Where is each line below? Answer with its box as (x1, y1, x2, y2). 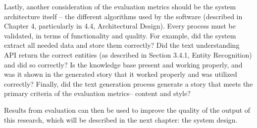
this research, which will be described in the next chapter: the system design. (4, 114, 238, 125)
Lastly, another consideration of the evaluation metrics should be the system (4, 1, 236, 11)
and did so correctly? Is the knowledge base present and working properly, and (4, 59, 243, 69)
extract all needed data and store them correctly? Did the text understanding (4, 40, 240, 50)
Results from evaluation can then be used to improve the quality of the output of (4, 104, 251, 115)
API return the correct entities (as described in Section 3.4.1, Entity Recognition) (4, 49, 252, 60)
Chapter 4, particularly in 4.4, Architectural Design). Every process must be (4, 21, 236, 31)
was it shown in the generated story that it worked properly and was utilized (4, 69, 237, 79)
